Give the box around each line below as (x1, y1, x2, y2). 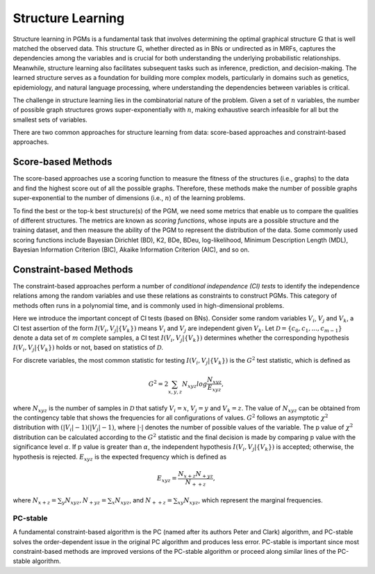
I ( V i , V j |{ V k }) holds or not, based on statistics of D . (12, 343, 163, 354)
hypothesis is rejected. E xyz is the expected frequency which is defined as (12, 452, 227, 462)
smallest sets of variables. (12, 115, 88, 124)
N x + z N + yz (178, 470, 214, 479)
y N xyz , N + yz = (61, 497, 107, 506)
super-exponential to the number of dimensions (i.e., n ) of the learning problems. (12, 194, 246, 202)
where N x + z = (12, 496, 57, 506)
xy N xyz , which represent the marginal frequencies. (177, 496, 323, 506)
